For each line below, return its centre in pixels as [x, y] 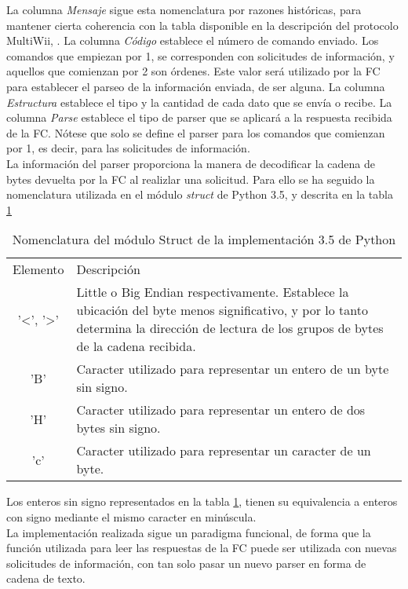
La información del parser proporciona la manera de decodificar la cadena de [191, 163]
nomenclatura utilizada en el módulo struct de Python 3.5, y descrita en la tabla [200, 194]
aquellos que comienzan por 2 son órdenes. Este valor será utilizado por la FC [193, 71]
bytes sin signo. [118, 428]
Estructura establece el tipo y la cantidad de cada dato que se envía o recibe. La [199, 102]
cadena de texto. [46, 578]
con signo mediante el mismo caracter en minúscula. [131, 516]
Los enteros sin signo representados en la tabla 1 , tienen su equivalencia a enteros [202, 501]
